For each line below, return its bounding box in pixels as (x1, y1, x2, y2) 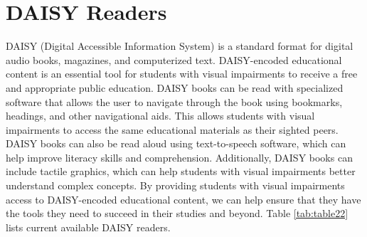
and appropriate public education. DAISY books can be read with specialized (6, 80, 344, 95)
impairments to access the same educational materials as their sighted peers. (6, 122, 339, 137)
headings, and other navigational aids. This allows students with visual (6, 108, 315, 123)
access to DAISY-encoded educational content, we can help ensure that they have (6, 191, 361, 206)
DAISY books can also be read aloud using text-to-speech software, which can (6, 136, 346, 151)
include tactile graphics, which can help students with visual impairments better (6, 164, 356, 179)
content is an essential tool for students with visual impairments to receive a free (6, 66, 358, 81)
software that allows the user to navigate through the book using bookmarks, (6, 94, 343, 109)
